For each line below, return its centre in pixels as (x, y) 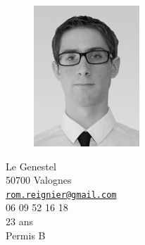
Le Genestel (31, 166)
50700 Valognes (39, 180)
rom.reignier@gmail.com (61, 195)
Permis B (26, 235)
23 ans (19, 221)
